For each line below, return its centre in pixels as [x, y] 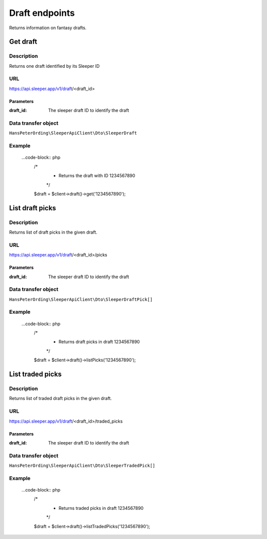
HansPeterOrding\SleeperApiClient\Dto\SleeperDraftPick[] [81, 299]
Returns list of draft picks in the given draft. [53, 232]
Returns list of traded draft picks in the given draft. [61, 398]
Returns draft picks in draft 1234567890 [99, 342]
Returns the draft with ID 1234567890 [97, 176]
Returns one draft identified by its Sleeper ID [54, 66]
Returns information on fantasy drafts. [48, 28]
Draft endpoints [42, 13]
